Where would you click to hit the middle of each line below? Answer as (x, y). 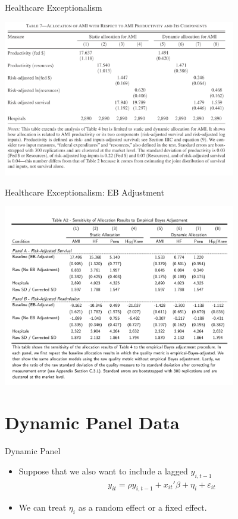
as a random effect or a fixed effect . (143, 507)
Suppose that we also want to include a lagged (103, 471)
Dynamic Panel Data (92, 422)
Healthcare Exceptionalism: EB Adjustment (84, 192)
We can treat (43, 507)
